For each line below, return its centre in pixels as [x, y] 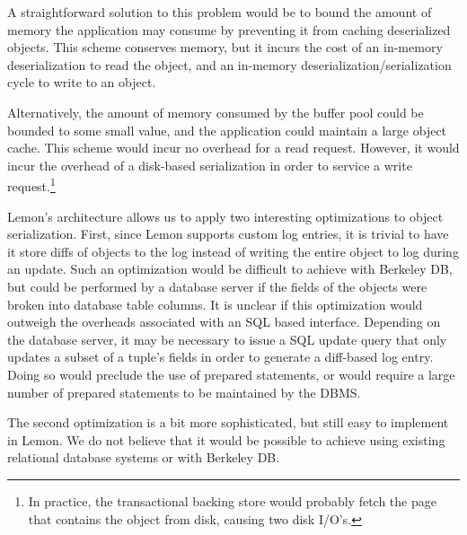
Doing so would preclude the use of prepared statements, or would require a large [231, 374]
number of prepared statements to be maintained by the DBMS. [184, 392]
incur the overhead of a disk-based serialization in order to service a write [210, 165]
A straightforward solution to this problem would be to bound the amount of [220, 12]
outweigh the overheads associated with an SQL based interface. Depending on [224, 322]
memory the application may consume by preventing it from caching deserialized [229, 29]
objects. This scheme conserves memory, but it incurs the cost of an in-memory [225, 47]
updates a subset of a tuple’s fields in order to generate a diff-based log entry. [220, 357]
